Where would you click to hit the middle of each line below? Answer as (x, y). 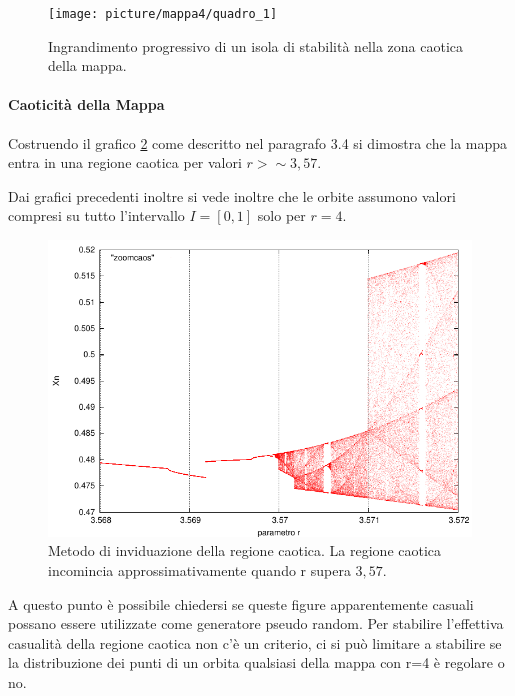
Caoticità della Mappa (86, 104)
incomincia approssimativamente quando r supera (199, 570)
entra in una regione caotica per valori (125, 162)
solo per (281, 215)
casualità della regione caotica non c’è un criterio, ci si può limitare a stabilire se (255, 642)
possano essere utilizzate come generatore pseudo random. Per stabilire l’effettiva (256, 623)
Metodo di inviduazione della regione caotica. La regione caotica (245, 550)
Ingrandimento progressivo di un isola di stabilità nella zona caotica (256, 45)
